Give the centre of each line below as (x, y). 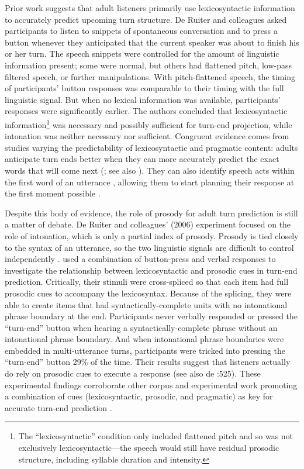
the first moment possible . (53, 193)
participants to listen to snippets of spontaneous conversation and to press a (141, 31)
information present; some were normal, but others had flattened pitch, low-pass (148, 65)
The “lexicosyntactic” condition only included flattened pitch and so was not (156, 436)
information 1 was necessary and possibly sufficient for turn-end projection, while (148, 123)
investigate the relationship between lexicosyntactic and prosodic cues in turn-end (151, 270)
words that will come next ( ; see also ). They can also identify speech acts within (150, 170)
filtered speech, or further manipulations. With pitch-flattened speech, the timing (150, 76)
